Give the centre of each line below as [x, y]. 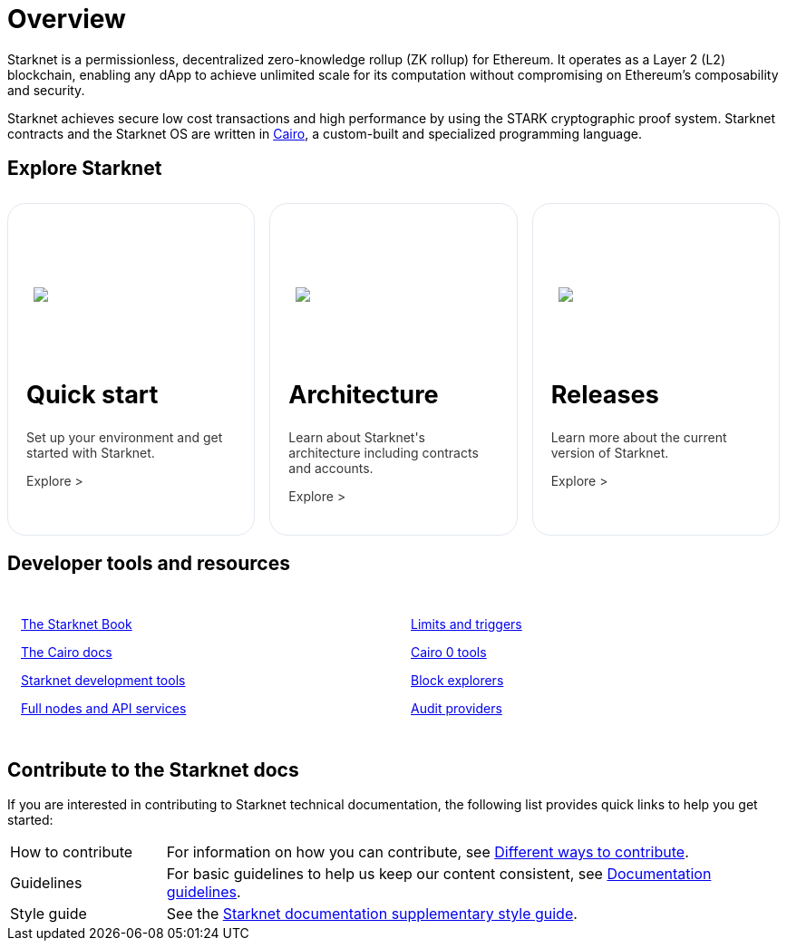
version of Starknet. [610, 453]
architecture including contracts [384, 453]
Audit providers [457, 709]
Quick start [92, 395]
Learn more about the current [639, 438]
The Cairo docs [67, 653]
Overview [67, 19]
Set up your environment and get [125, 438]
